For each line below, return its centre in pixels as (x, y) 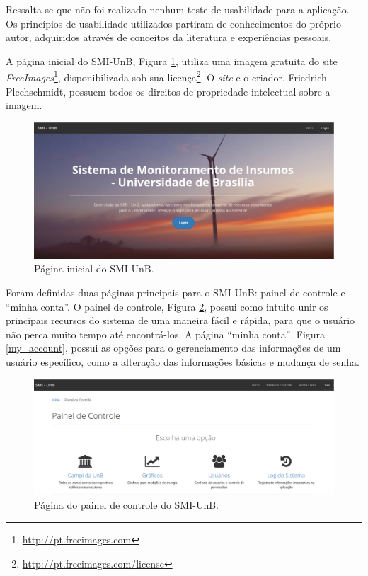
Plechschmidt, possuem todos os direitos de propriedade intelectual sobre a (168, 91)
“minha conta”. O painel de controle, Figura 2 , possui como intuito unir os (167, 306)
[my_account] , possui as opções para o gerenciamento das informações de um (173, 348)
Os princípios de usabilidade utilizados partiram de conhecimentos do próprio (173, 23)
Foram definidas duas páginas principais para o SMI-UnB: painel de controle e (176, 292)
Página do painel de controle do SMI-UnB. (127, 505)
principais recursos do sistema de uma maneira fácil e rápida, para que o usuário (180, 320)
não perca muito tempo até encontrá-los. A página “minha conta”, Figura (166, 334)
